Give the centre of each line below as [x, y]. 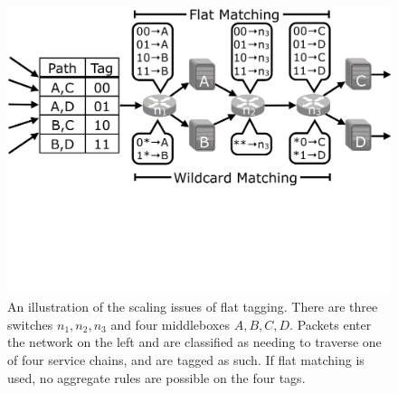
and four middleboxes [170, 324]
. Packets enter [331, 324]
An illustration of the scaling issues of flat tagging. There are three [193, 307]
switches [30, 324]
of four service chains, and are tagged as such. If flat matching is [186, 359]
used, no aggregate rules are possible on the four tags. [156, 377]
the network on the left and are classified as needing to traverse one [194, 342]
